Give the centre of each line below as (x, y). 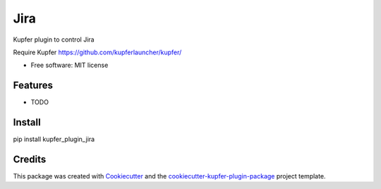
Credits (30, 159)
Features (33, 86)
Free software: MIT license (69, 65)
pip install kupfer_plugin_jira (54, 139)
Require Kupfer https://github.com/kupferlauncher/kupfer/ (97, 52)
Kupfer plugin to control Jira (54, 39)
